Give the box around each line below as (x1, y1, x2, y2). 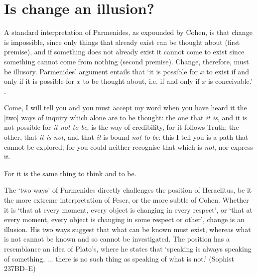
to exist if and (206, 66, 249, 76)
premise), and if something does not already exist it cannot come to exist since (4, 46, 245, 57)
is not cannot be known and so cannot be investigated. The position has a (4, 234, 230, 244)
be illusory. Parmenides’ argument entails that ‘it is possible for (4, 66, 198, 76)
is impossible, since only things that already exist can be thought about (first (4, 36, 240, 47)
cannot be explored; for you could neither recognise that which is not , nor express (4, 141, 253, 152)
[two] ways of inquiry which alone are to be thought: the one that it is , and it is (4, 112, 248, 122)
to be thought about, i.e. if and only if (83, 76, 200, 86)
